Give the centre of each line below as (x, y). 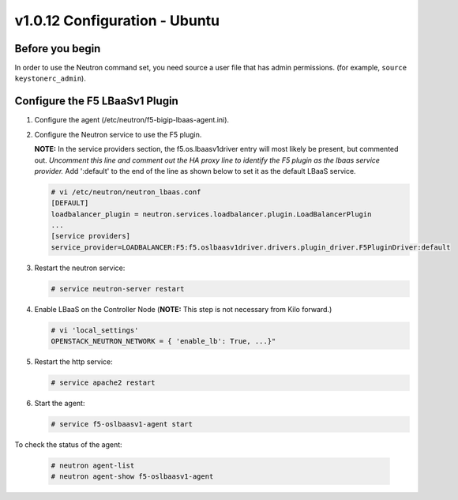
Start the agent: (60, 404)
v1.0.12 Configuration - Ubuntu (117, 21)
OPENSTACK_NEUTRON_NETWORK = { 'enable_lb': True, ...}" (163, 341)
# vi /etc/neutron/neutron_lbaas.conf (126, 192)
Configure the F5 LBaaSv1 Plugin (97, 102)
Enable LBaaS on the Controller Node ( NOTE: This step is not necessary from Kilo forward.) (183, 309)
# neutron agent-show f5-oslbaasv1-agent (132, 477)
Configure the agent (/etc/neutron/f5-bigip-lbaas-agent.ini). (131, 120)
